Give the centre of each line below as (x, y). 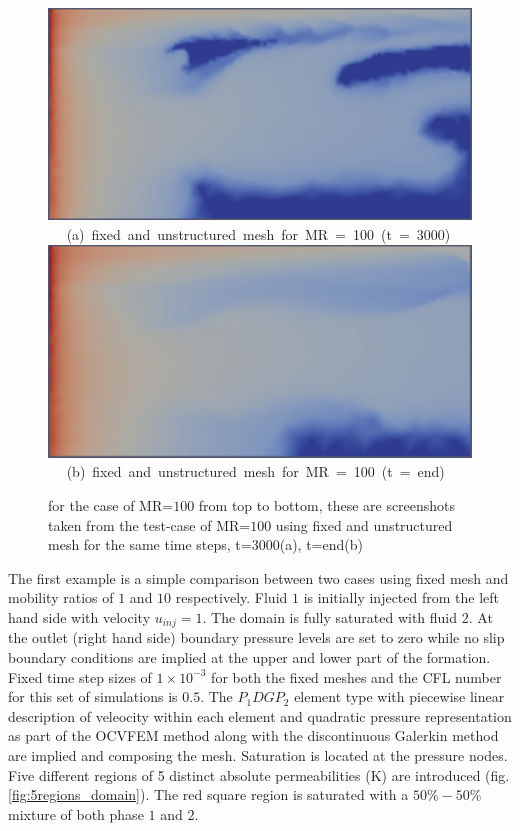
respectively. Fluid (231, 597)
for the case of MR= (111, 505)
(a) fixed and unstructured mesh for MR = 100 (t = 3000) (258, 234)
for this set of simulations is (93, 696)
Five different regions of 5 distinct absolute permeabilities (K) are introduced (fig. (259, 774)
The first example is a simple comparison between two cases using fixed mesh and (258, 577)
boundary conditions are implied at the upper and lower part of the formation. (249, 657)
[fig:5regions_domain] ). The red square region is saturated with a (208, 794)
